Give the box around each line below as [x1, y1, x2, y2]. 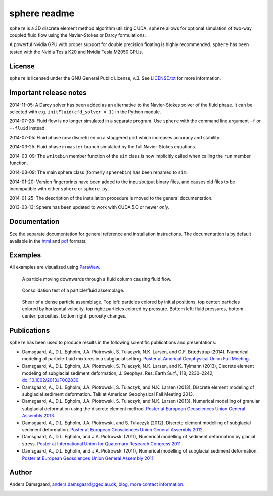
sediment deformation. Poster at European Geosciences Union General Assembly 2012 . [22, 426, 204, 432]
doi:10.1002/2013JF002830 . [22, 377, 80, 383]
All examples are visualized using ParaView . [9, 264, 101, 270]
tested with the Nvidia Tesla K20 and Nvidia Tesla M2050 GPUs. [9, 49, 144, 55]
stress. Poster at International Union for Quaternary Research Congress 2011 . [22, 440, 183, 447]
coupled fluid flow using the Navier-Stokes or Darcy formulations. [9, 32, 146, 38]
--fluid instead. [9, 125, 47, 131]
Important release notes [9, 88, 87, 97]
